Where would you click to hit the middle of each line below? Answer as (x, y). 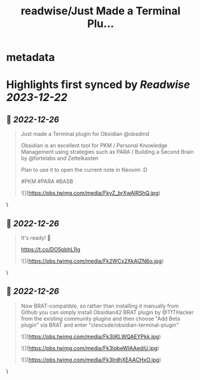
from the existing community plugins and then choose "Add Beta (101, 318)
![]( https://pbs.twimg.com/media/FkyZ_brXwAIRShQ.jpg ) (90, 193)
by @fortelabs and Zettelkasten (60, 158)
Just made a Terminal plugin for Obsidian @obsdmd (85, 134)
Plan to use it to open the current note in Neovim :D (84, 170)
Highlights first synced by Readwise (98, 85)
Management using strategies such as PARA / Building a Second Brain (107, 152)
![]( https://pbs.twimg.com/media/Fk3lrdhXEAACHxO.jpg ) (91, 360)
